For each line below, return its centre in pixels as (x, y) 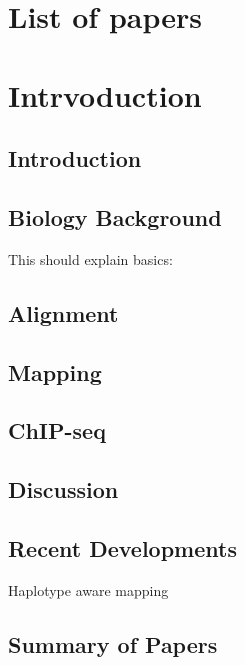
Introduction (75, 158)
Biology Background (115, 216)
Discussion (63, 489)
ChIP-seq (57, 430)
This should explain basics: (90, 258)
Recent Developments (122, 547)
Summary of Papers (113, 643)
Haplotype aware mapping (88, 589)
